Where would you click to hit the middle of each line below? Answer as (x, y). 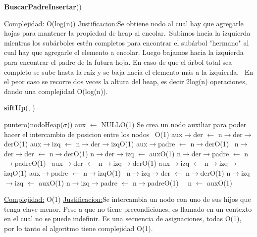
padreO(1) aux (39, 163)
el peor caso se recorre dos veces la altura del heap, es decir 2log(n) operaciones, (126, 81)
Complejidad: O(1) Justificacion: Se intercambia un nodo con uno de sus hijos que (128, 199)
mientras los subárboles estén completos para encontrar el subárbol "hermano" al (127, 42)
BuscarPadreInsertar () (43, 6)
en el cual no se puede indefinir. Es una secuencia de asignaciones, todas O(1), (123, 218)
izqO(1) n (114, 172)
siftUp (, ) (20, 108)
